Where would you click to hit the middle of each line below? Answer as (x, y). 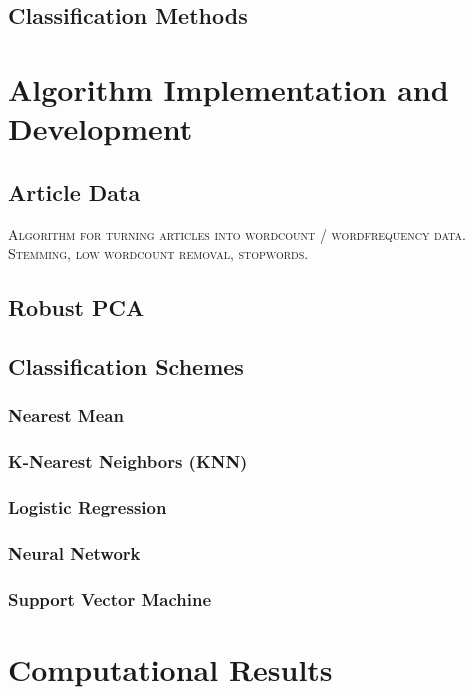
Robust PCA (76, 307)
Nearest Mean (66, 415)
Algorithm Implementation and (228, 88)
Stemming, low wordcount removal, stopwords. (158, 253)
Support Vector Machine (110, 598)
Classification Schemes (126, 365)
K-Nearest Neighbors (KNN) (128, 461)
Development (100, 128)
